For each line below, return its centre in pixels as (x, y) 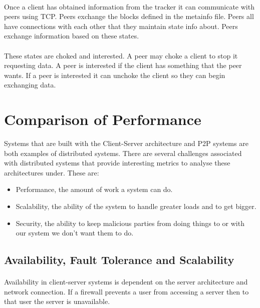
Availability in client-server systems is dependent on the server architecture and (126, 282)
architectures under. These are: (52, 172)
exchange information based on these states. (72, 36)
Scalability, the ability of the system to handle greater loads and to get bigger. (136, 206)
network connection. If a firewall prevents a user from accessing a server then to (126, 291)
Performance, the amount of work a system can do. (94, 189)
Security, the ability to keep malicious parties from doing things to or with (130, 223)
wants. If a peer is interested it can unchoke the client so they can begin (115, 75)
